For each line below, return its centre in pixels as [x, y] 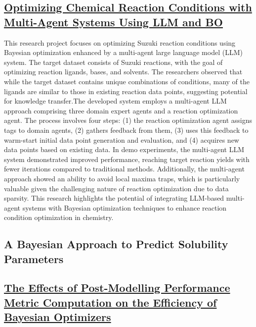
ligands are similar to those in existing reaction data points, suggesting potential [126, 91]
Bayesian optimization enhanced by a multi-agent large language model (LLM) [123, 52]
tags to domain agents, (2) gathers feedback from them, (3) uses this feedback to [126, 130]
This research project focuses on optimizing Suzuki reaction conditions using [120, 42]
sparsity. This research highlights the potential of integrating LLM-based [114, 198]
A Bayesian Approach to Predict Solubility [116, 244]
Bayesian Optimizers [58, 317]
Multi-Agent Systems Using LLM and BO [113, 22]
